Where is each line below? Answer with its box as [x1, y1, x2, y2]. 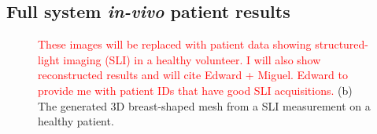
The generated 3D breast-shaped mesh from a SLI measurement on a [38, 97, 371, 114]
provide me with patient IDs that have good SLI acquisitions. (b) [38, 81, 353, 98]
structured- [315, 36, 369, 53]
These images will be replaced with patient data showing [38, 36, 312, 53]
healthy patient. [38, 113, 114, 129]
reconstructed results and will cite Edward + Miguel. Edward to [38, 67, 349, 83]
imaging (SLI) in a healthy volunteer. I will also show [63, 51, 321, 67]
